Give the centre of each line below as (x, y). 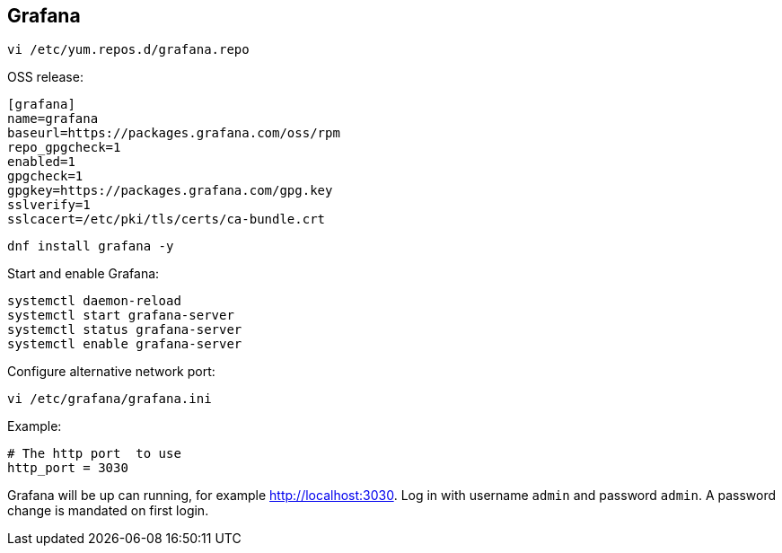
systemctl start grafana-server (121, 316)
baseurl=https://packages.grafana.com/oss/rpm (174, 133)
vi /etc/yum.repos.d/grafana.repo (128, 50)
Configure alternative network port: (111, 372)
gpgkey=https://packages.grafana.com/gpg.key (170, 191)
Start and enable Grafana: (83, 274)
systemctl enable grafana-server (125, 344)
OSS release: (45, 77)
